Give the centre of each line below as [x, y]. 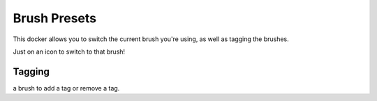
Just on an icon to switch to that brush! [69, 52]
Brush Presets [55, 18]
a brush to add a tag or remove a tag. [66, 88]
